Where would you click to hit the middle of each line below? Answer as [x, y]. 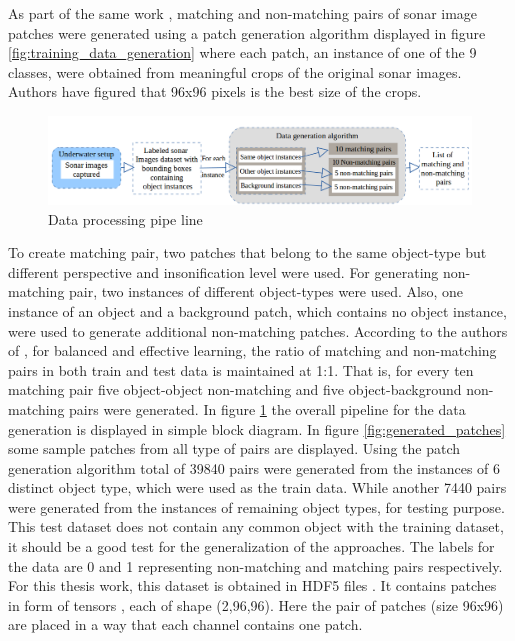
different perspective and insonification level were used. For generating [223, 271]
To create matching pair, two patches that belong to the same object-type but [247, 252]
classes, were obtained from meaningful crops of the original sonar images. [235, 71]
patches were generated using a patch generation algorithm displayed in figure [247, 32]
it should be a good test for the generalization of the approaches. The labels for [251, 546]
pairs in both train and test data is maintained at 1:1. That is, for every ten [241, 369]
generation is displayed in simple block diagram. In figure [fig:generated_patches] [257, 428]
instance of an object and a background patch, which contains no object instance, [257, 310]
